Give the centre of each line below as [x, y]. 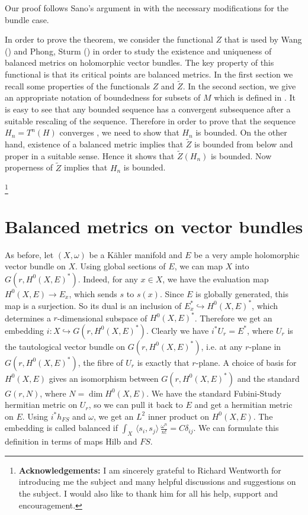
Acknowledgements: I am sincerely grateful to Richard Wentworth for [150, 470]
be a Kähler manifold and [136, 254]
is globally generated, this [242, 293]
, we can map [198, 266]
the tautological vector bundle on [65, 346]
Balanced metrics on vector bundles [154, 226]
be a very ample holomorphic [247, 254]
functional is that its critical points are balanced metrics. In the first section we [149, 74]
